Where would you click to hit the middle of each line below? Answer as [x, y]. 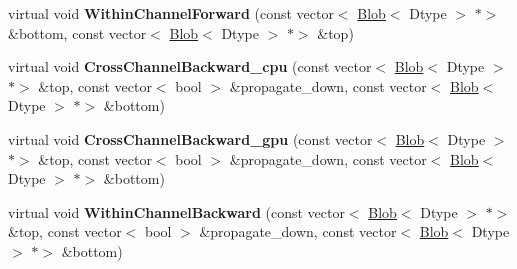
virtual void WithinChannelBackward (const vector [176, 211]
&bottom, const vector [77, 32]
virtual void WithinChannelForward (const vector [171, 13]
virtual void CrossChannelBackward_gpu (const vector [190, 138]
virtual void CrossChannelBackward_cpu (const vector [190, 66]
